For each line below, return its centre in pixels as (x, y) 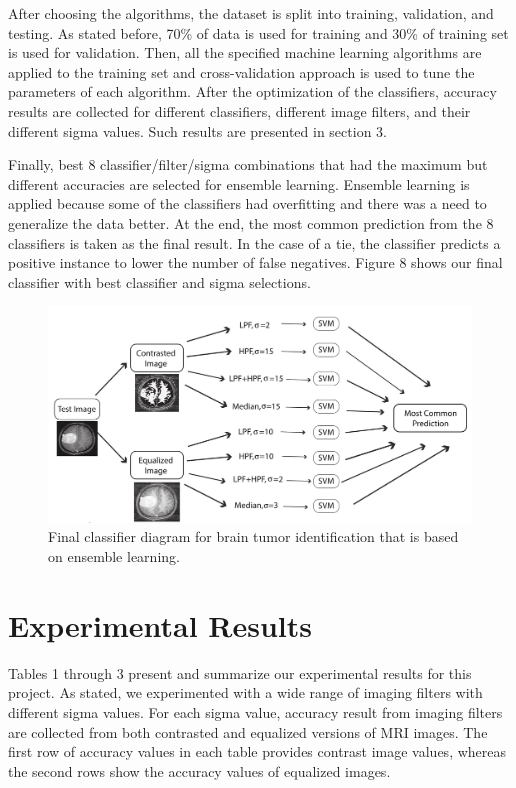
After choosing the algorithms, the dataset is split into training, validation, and (251, 13)
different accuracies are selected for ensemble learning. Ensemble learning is (239, 183)
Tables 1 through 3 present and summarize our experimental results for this (240, 672)
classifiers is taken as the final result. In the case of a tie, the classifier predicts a (254, 242)
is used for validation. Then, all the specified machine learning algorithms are (245, 52)
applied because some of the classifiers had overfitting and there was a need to (247, 203)
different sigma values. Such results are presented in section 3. (197, 130)
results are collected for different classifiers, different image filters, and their (239, 110)
